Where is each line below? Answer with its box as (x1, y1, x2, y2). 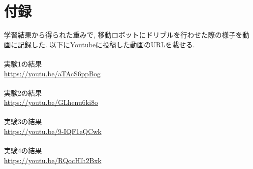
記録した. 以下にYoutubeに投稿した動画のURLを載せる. (17, 39, 195, 49)
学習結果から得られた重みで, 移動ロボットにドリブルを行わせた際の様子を (4, 30, 243, 40)
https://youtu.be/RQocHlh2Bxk (4, 155, 102, 165)
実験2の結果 (4, 87, 42, 98)
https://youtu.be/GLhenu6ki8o (4, 97, 98, 107)
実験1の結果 (4, 58, 42, 68)
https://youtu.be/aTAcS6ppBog (4, 68, 101, 78)
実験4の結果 (4, 145, 42, 156)
